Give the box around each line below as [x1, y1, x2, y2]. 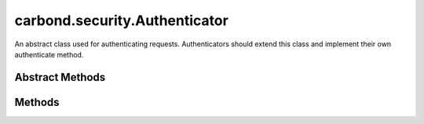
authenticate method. [14, 49, 84, 59]
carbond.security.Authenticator [14, 12, 229, 29]
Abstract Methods [14, 71, 106, 84]
